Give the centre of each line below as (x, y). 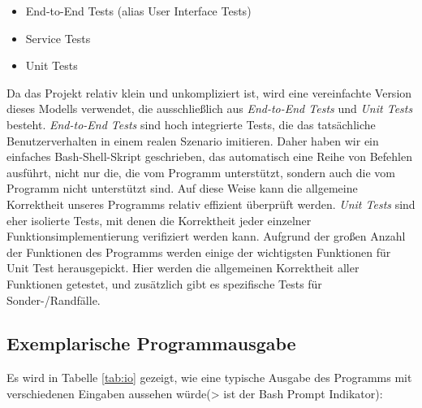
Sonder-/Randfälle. (54, 299)
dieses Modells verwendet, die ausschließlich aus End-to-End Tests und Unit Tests (210, 109)
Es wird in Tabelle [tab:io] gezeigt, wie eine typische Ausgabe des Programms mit (209, 378)
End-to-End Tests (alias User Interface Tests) (138, 11)
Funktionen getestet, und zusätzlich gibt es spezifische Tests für (164, 283)
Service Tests (58, 38)
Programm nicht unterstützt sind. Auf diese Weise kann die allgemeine (182, 188)
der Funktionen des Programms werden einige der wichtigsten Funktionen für (199, 252)
